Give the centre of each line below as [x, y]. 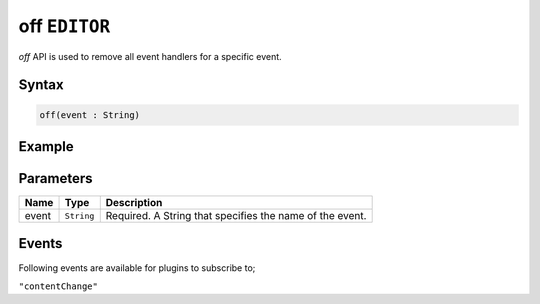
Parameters [55, 178]
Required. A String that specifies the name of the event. [236, 216]
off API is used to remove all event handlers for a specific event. [150, 56]
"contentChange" [58, 286]
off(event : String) [89, 114]
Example [46, 146]
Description [134, 203]
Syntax [41, 85]
